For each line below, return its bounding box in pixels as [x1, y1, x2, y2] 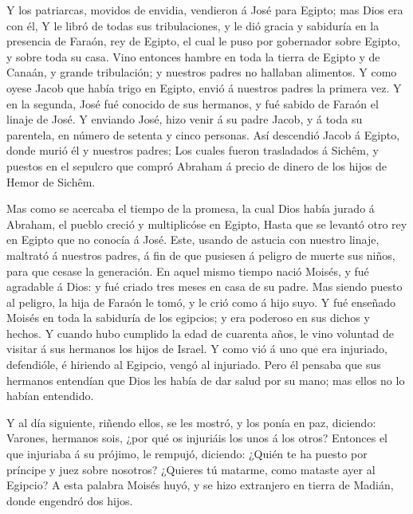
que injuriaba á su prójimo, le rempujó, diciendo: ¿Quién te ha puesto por [6, 445, 368, 462]
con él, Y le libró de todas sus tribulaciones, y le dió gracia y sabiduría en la [6, 17, 380, 33]
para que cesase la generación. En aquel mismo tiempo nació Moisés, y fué [6, 262, 369, 279]
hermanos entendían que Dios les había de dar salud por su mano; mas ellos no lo [6, 371, 405, 388]
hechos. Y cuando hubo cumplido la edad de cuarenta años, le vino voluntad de [6, 324, 394, 341]
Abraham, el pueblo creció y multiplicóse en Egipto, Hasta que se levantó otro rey [6, 215, 407, 232]
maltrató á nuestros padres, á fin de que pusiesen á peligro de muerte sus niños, [6, 246, 395, 263]
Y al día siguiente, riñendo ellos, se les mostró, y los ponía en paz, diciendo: [6, 414, 376, 430]
